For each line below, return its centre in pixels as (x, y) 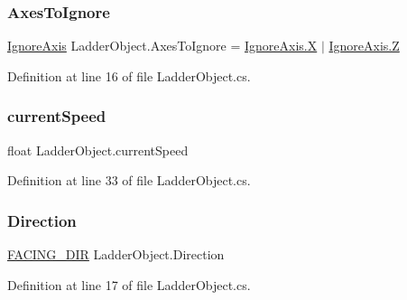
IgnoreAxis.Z (364, 46)
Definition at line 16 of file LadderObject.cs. (129, 75)
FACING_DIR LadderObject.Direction (116, 254)
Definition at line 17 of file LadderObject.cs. (129, 284)
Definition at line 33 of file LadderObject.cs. (129, 180)
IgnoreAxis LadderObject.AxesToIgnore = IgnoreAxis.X (162, 46)
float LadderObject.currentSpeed (98, 150)
